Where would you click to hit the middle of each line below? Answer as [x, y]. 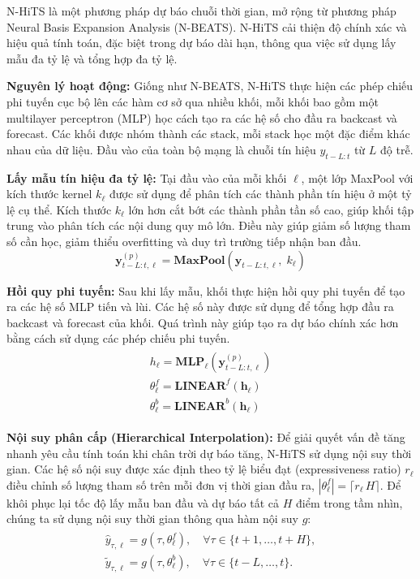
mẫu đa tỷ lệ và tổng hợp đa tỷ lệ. [92, 58]
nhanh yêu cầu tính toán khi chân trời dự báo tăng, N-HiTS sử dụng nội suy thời [209, 453]
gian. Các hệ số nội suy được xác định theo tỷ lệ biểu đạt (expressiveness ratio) [204, 469]
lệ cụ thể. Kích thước [59, 209]
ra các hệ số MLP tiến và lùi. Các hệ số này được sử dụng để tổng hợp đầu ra [200, 307]
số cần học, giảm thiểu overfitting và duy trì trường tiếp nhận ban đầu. [184, 241]
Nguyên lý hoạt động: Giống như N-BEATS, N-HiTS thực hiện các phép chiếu [210, 86]
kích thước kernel [49, 194]
